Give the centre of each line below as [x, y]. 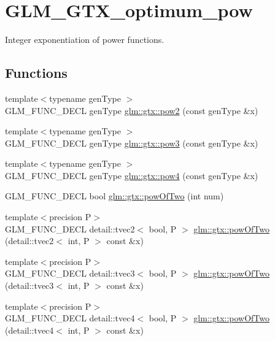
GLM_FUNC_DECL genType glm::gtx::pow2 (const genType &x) [132, 110]
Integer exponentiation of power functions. [85, 40]
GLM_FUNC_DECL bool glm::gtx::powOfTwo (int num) [114, 196]
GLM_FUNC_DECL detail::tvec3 [70, 273]
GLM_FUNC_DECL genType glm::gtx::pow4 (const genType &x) [132, 175]
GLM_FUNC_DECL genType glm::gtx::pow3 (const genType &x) [132, 143]
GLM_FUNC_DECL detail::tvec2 [70, 228]
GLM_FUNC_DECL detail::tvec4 [70, 318]
